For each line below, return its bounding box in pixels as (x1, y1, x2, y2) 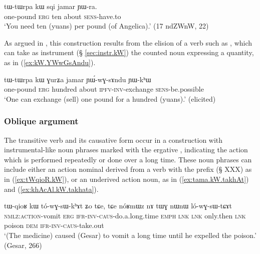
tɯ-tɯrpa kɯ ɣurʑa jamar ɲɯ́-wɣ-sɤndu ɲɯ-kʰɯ (4, 74, 151, 84)
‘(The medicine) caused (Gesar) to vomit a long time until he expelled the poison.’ (4, 229, 256, 240)
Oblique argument (4, 115, 79, 127)
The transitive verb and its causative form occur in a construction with (4, 134, 223, 145)
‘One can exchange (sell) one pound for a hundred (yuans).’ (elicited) (4, 93, 216, 104)
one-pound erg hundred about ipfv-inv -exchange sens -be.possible (4, 84, 204, 94)
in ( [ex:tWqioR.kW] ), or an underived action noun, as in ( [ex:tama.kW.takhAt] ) (4, 173, 249, 184)
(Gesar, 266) (4, 239, 42, 250)
